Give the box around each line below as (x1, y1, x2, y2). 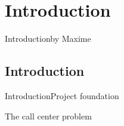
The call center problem (5, 109, 92, 122)
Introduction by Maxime (5, 32, 91, 45)
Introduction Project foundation (5, 89, 119, 102)
